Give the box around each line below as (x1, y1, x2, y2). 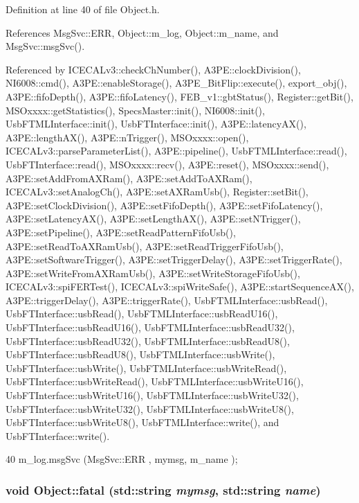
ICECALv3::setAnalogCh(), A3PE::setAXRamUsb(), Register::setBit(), (6, 184, 309, 199)
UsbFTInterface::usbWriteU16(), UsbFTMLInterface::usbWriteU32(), (6, 388, 299, 403)
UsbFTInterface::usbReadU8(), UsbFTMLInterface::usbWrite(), (6, 347, 275, 362)
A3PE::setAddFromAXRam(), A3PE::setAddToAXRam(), (6, 170, 252, 185)
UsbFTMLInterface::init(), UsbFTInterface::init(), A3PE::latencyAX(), (6, 116, 306, 131)
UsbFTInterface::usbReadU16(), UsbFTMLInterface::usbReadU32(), (6, 320, 295, 335)
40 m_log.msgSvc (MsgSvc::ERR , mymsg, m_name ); (6, 452, 238, 466)
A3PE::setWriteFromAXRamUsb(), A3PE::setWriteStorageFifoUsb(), (6, 265, 300, 280)
